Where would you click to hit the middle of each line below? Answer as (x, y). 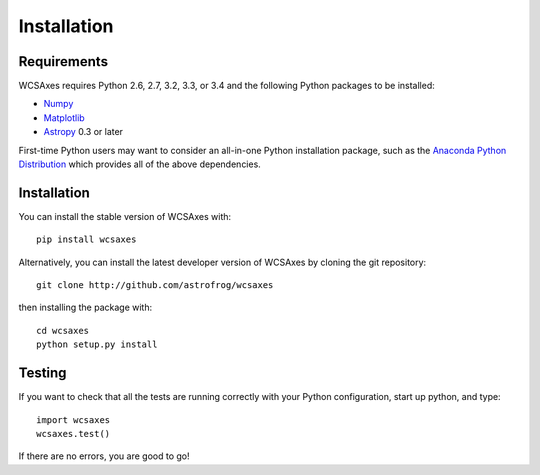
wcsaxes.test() (73, 433)
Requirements (63, 61)
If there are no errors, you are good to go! (104, 456)
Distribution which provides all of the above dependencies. (140, 164)
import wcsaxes (73, 419)
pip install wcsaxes (86, 239)
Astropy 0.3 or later (83, 132)
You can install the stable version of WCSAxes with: (125, 216)
